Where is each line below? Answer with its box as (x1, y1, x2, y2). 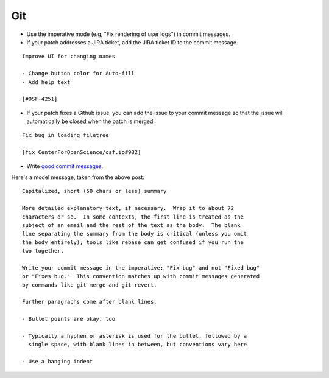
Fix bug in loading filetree (22, 131, 109, 139)
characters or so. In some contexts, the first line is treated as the (22, 213, 244, 220)
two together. (22, 247, 64, 254)
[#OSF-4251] (22, 96, 58, 103)
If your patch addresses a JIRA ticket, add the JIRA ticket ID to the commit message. (26, 38, 238, 46)
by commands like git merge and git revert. (22, 281, 158, 289)
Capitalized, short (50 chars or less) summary (22, 187, 167, 195)
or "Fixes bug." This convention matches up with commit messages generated (22, 273, 260, 280)
